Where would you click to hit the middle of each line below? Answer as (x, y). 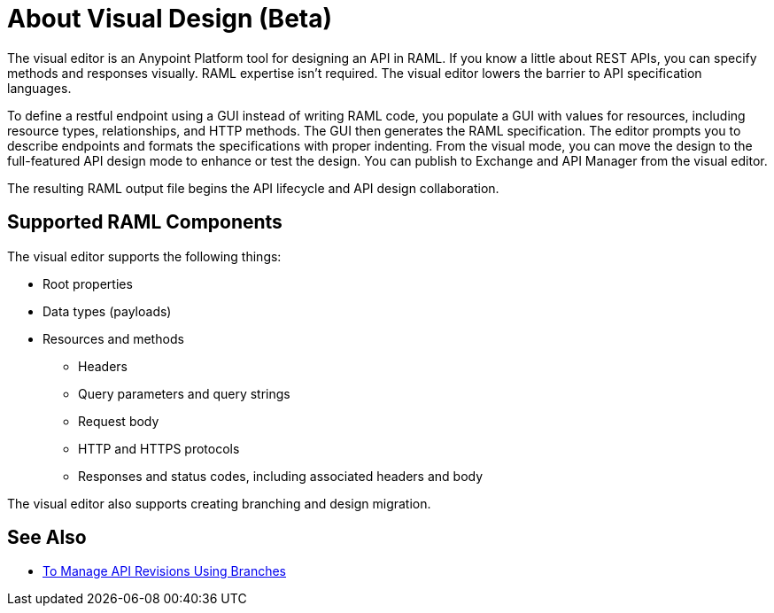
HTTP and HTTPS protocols (159, 448)
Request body (119, 421)
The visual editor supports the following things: (144, 256)
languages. (39, 88)
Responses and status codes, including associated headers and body (281, 476)
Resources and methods (113, 338)
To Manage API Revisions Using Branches (165, 571)
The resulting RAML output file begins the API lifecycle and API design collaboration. (253, 188)
